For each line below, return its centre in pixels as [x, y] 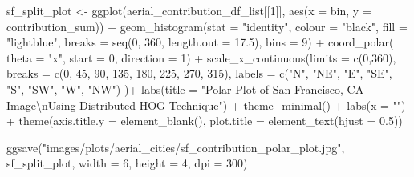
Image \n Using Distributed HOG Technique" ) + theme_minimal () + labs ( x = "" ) [206, 105]
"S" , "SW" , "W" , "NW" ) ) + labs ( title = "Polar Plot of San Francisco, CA [185, 88]
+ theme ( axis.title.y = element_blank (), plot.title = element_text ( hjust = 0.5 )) [205, 121]
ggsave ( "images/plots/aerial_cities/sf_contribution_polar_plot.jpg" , [176, 147]
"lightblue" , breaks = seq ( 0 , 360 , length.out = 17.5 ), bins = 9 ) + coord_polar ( [200, 42]
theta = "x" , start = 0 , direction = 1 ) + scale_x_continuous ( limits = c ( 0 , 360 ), [201, 57]
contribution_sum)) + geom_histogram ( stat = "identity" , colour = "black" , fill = [207, 26]
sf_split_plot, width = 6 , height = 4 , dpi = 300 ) [127, 163]
